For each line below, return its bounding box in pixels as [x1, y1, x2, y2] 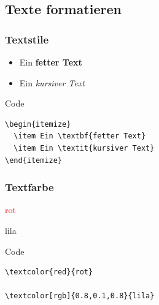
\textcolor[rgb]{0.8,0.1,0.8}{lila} [5, 292, 155, 301]
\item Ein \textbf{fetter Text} [14, 132, 146, 141]
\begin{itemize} [5, 119, 71, 129]
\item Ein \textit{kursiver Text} [14, 143, 155, 152]
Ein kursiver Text [19, 76, 85, 89]
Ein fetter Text [19, 56, 82, 68]
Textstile [5, 31, 49, 47]
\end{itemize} [5, 156, 63, 165]
